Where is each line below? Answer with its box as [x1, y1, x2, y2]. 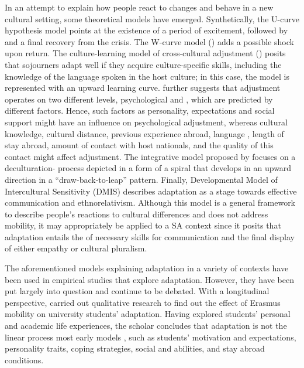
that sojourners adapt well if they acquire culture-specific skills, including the [5, 58, 282, 70]
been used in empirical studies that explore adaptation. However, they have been [5, 273, 295, 285]
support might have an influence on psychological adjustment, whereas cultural [5, 115, 288, 128]
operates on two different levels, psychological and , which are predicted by [5, 93, 273, 105]
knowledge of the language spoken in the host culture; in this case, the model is [5, 70, 289, 82]
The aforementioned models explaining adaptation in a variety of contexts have [5, 262, 289, 274]
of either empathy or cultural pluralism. [5, 242, 147, 254]
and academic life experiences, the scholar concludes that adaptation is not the [5, 319, 287, 332]
